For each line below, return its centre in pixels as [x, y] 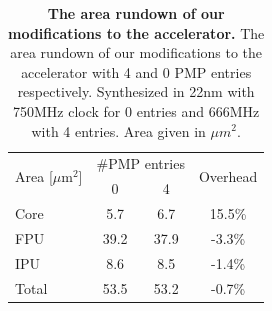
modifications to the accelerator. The [136, 32]
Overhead [228, 175]
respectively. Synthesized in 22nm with [136, 91]
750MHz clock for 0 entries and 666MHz [136, 110]
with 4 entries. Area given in [118, 130]
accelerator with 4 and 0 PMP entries [136, 71]
